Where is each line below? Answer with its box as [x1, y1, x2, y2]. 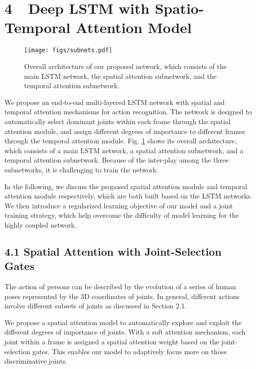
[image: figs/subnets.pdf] [24, 47, 112, 54]
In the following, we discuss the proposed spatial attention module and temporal [4, 181, 247, 191]
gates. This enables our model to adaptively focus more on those [32, 346, 227, 356]
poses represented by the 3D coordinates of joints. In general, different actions [4, 291, 240, 301]
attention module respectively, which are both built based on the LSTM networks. [4, 191, 253, 201]
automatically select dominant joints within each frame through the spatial [4, 116, 231, 126]
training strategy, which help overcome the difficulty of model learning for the [4, 210, 239, 220]
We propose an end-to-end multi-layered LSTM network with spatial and [4, 97, 225, 107]
